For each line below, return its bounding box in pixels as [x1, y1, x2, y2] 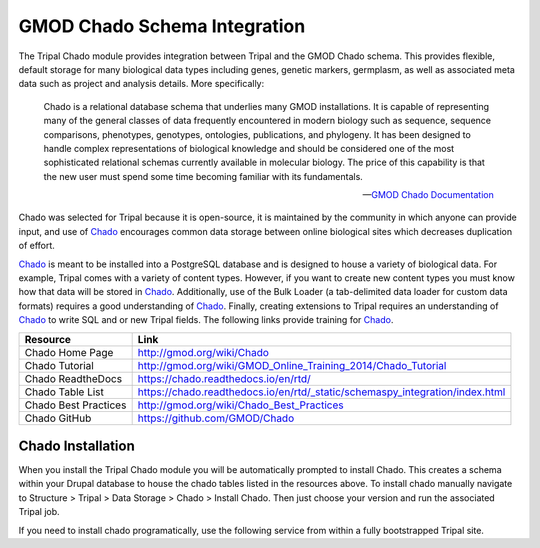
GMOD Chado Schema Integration [18, 15, 306, 37]
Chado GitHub [24, 411, 92, 425]
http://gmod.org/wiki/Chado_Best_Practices [137, 398, 344, 412]
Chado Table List [24, 385, 104, 399]
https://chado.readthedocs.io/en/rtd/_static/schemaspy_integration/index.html [137, 385, 506, 399]
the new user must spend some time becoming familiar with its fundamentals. [43, 170, 364, 182]
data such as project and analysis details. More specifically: [18, 78, 265, 90]
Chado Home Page [24, 345, 114, 359]
